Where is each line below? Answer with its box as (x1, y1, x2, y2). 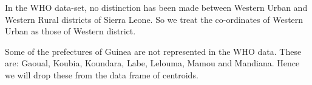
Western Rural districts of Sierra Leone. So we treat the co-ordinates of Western (5, 13, 304, 25)
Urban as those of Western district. (5, 25, 136, 37)
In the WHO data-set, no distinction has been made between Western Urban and (5, 1, 308, 13)
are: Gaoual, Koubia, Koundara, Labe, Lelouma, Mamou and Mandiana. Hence (5, 57, 300, 69)
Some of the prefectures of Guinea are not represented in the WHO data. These (5, 45, 302, 57)
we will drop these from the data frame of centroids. (5, 68, 198, 81)
